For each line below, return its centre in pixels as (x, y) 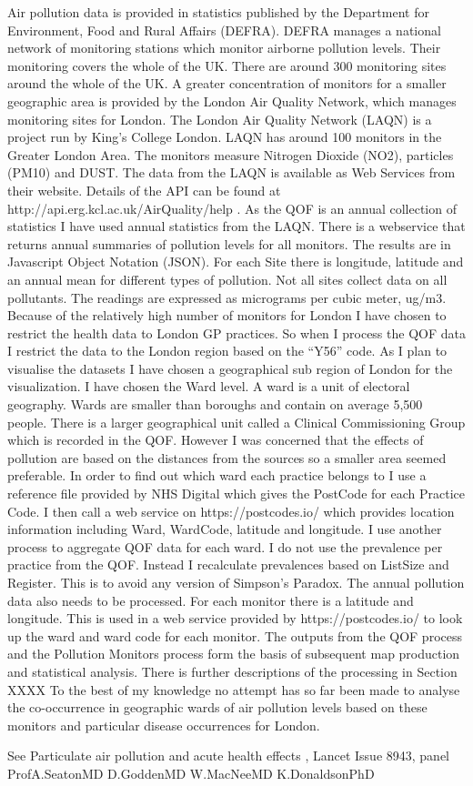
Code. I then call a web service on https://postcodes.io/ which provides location (231, 511)
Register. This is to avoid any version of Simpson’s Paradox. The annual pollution (236, 582)
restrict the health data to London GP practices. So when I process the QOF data (236, 333)
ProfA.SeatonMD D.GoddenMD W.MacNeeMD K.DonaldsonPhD (191, 773)
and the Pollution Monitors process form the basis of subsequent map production (234, 654)
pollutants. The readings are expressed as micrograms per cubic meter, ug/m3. (227, 297)
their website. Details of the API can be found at (144, 190)
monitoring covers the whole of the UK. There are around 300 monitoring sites (227, 65)
